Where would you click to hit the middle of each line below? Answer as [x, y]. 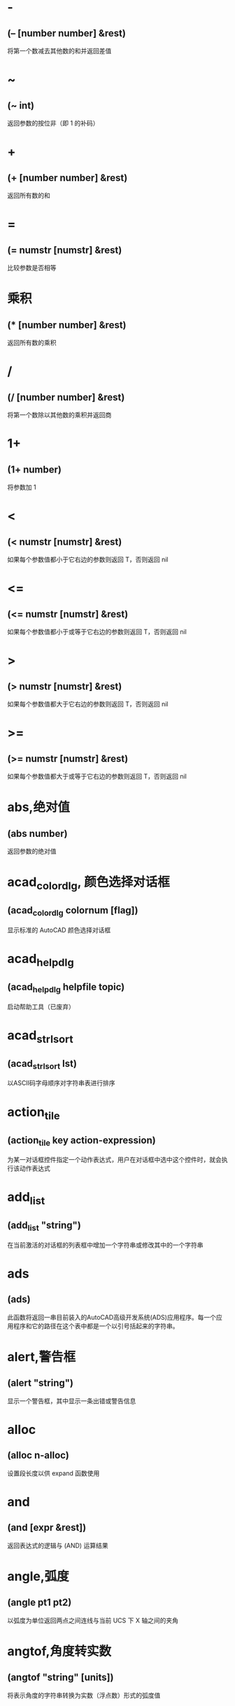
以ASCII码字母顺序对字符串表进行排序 [61, 1083]
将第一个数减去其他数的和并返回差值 [59, 51]
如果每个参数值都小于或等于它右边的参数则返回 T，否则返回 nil [97, 632]
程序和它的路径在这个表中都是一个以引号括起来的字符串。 [96, 1326]
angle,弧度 [38, 1577]
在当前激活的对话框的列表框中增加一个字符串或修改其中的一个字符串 [105, 1245]
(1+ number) [34, 469]
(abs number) [37, 833]
